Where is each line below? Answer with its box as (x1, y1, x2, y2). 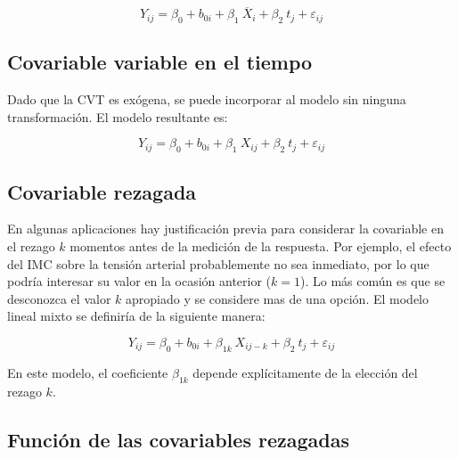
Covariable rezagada (7, 177, 197, 205)
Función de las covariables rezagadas (7, 425, 349, 453)
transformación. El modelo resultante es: (7, 107, 228, 126)
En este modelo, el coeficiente (7, 363, 168, 381)
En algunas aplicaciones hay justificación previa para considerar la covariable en (7, 219, 444, 238)
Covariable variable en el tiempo (7, 48, 313, 76)
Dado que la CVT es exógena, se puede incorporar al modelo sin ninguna (7, 90, 406, 109)
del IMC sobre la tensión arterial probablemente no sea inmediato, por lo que (7, 254, 429, 273)
